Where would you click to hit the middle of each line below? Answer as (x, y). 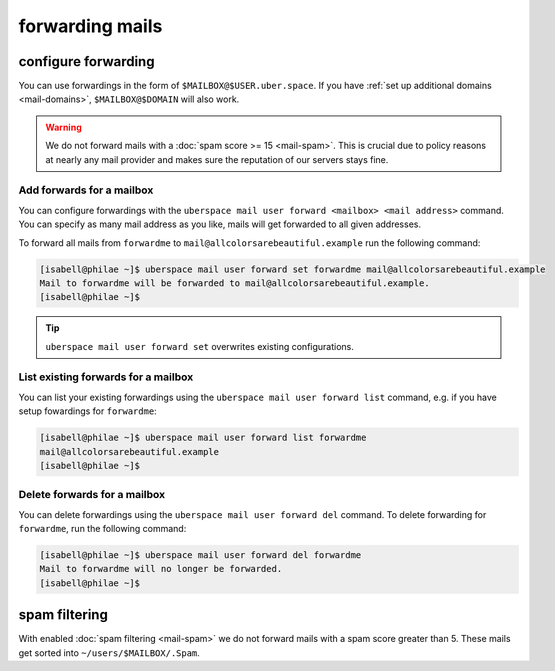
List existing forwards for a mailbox (106, 377)
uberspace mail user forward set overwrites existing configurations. (200, 346)
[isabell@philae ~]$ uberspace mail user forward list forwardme (203, 438)
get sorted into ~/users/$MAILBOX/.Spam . (109, 652)
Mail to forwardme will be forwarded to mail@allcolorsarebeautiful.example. (234, 283)
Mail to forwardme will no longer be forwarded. (161, 569)
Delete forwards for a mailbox (92, 495)
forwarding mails (90, 26)
